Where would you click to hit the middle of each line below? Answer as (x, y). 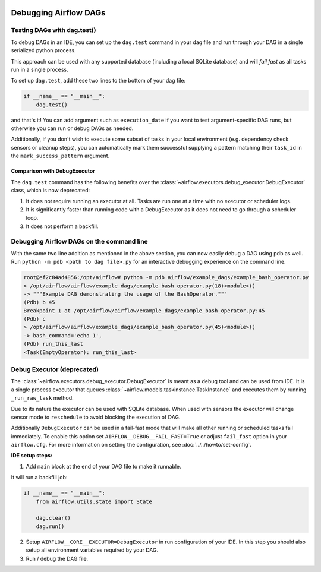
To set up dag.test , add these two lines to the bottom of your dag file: (98, 81)
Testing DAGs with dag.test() (53, 30)
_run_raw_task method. (42, 398)
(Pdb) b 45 (39, 302)
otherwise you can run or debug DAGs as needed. (72, 128)
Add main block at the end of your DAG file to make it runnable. (103, 466)
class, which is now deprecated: (51, 191)
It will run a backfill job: (39, 478)
